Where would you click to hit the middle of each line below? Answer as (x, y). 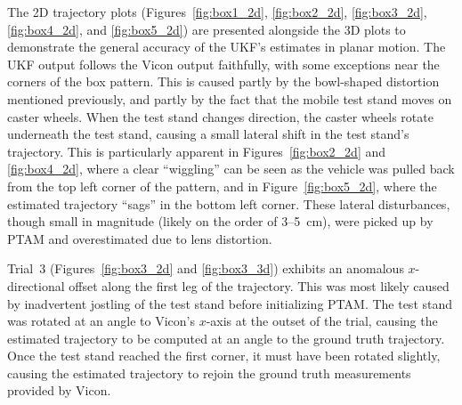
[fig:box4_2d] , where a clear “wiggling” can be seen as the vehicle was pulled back (231, 169)
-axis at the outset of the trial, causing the (322, 321)
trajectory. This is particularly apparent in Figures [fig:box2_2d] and (197, 151)
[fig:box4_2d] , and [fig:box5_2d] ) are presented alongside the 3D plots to (207, 29)
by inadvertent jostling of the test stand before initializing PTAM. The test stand (230, 303)
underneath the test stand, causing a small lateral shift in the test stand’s (208, 134)
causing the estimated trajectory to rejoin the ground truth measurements (209, 373)
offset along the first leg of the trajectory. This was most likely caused (259, 285)
